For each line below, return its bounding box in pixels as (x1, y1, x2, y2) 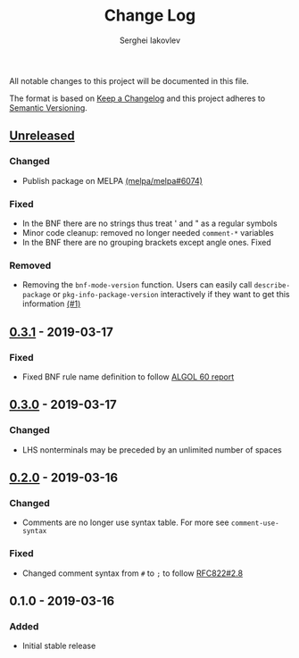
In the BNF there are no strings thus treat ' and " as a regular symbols (21, 218, 278, 229)
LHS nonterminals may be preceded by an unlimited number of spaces (21, 444, 283, 455)
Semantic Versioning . (9, 102, 87, 112)
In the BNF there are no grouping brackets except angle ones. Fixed (21, 237, 271, 247)
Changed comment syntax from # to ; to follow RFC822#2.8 (21, 568, 244, 579)
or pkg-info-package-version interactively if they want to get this (52, 289, 290, 300)
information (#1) (21, 298, 81, 309)
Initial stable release (21, 640, 96, 652)
